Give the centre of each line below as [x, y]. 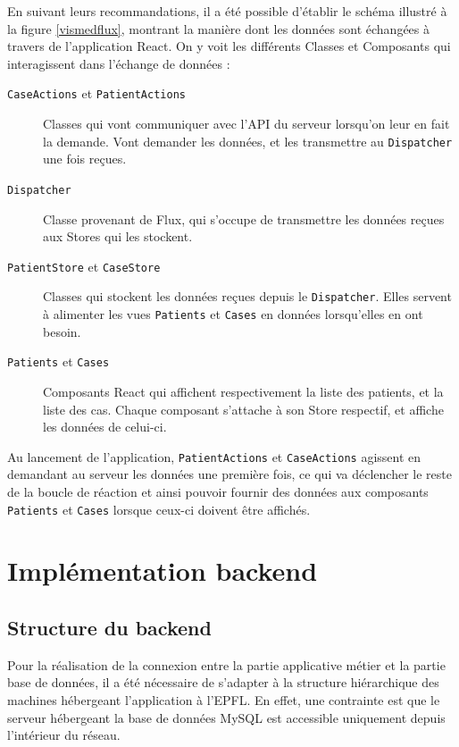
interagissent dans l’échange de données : [119, 63]
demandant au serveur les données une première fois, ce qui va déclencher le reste [229, 474]
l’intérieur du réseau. [64, 735]
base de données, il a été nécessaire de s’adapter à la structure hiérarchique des [223, 682]
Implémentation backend [163, 571]
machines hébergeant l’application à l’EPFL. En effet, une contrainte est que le [224, 699]
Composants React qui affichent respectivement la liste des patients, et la [243, 391]
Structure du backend [109, 627]
